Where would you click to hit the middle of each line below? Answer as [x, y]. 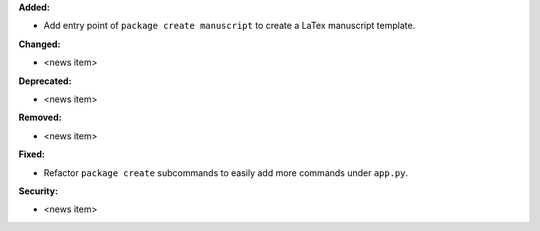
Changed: [39, 44]
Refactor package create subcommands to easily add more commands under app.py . [226, 172]
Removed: [40, 117]
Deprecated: [45, 81]
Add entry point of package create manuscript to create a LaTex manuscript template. [229, 26]
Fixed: [31, 154]
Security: [38, 191]
